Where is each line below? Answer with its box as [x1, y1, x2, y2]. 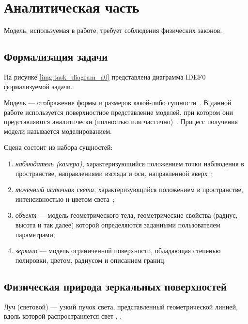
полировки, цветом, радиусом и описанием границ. [15, 255, 166, 265]
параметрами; [15, 229, 55, 239]
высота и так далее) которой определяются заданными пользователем [15, 220, 220, 230]
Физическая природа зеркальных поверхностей [4, 278, 227, 293]
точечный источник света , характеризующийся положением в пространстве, [15, 184, 243, 194]
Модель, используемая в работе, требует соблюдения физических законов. [4, 25, 222, 35]
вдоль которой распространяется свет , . [4, 311, 122, 321]
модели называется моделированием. [4, 126, 112, 136]
